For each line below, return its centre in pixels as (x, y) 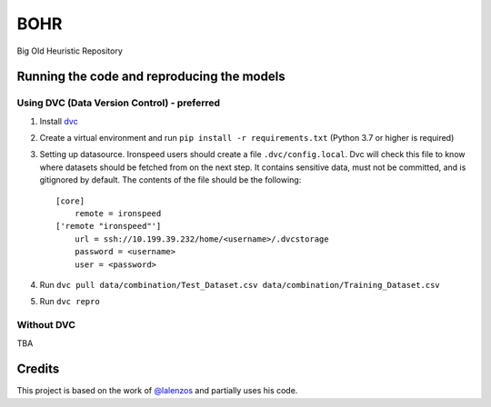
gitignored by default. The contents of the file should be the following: (170, 180)
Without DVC (46, 325)
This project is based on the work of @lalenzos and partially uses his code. (157, 391)
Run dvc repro (70, 302)
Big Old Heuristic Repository (70, 51)
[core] (70, 201)
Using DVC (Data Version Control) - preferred (119, 103)
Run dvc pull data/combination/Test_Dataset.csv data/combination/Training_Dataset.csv (240, 285)
